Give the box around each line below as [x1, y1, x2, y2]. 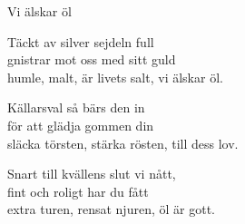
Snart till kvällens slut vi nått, [7, 164, 176, 183]
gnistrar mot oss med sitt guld [7, 50, 176, 69]
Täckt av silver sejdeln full [7, 32, 154, 51]
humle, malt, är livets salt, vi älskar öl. [7, 67, 223, 86]
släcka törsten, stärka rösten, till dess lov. [7, 133, 239, 152]
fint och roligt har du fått [7, 181, 149, 200]
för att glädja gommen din [7, 115, 154, 134]
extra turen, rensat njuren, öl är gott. [7, 200, 215, 219]
